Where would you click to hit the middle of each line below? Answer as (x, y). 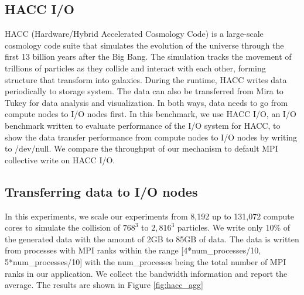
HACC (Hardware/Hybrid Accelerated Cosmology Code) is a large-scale (134, 34)
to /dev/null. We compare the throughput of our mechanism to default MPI (141, 148)
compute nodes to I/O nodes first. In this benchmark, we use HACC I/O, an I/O (151, 114)
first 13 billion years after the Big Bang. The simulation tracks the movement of (148, 56)
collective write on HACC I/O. (60, 159)
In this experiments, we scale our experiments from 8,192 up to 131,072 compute (149, 216)
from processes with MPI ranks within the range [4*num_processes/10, (133, 250)
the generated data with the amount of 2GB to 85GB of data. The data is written (152, 239)
